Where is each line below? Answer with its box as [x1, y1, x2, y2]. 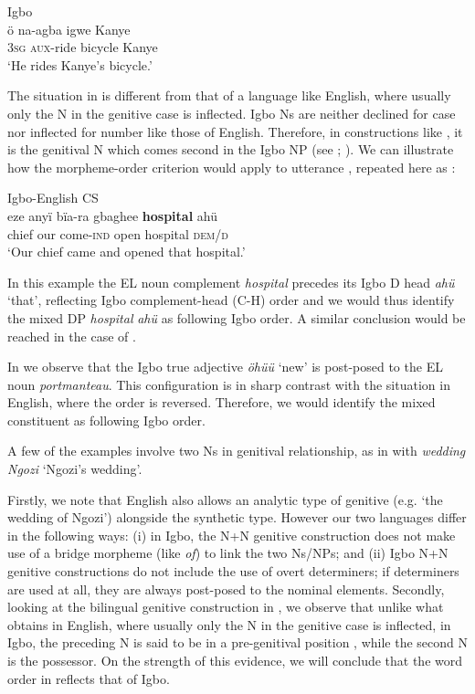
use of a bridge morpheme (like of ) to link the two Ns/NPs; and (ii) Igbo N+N [7, 543, 449, 563]
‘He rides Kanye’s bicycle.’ [7, 55, 153, 74]
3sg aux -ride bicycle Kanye [7, 37, 158, 57]
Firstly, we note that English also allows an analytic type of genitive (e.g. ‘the [7, 489, 443, 509]
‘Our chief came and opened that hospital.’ [7, 242, 246, 261]
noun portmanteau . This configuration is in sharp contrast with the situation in [7, 374, 450, 394]
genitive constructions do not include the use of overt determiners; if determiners [7, 562, 459, 581]
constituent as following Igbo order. [7, 410, 206, 429]
